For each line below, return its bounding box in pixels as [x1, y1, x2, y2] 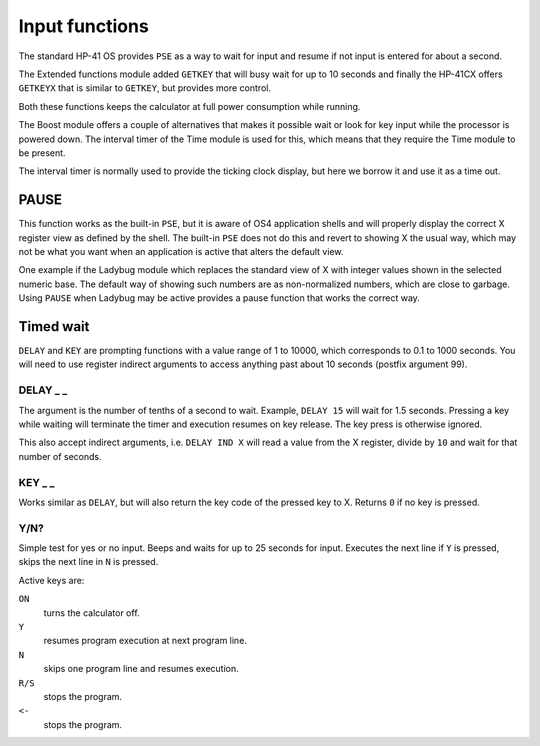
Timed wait [18, 318, 90, 335]
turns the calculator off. [43, 606, 140, 619]
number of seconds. [18, 450, 102, 462]
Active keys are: [18, 574, 85, 586]
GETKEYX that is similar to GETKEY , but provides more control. [18, 82, 272, 94]
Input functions [18, 15, 149, 37]
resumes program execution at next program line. [43, 635, 247, 647]
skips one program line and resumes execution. [43, 663, 239, 675]
